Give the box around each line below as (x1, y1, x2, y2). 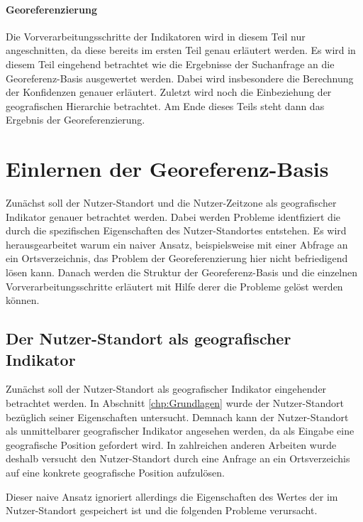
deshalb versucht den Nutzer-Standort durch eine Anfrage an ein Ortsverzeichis (6, 451, 350, 466)
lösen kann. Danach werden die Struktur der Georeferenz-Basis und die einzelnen (6, 265, 358, 280)
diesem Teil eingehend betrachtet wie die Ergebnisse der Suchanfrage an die (6, 56, 335, 71)
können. (6, 293, 40, 308)
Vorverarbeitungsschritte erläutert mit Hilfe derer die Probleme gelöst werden (6, 278, 343, 293)
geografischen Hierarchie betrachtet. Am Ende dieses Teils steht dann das (6, 98, 325, 113)
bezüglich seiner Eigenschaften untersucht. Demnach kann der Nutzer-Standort (6, 409, 349, 424)
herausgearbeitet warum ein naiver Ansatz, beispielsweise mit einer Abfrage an (6, 236, 348, 251)
